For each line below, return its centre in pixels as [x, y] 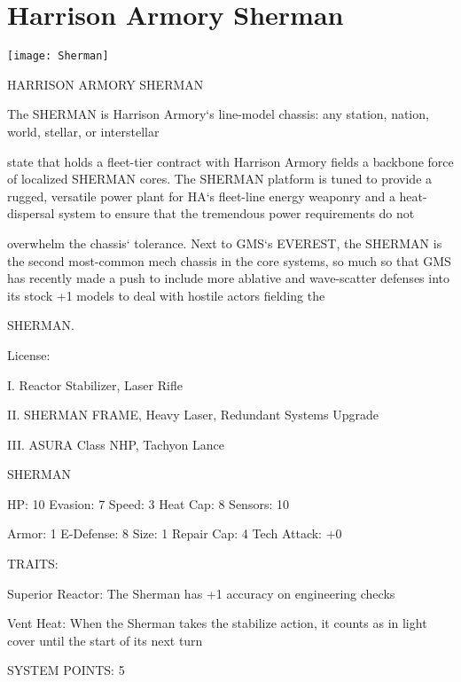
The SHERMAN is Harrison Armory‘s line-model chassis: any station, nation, [218, 114]
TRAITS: [33, 564]
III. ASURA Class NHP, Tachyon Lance [116, 444]
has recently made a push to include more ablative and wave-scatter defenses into [228, 278]
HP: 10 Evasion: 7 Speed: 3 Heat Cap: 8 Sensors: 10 [148, 503]
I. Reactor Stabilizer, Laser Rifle [95, 384]
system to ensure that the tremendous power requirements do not [237, 213]
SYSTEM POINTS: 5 [66, 670]
